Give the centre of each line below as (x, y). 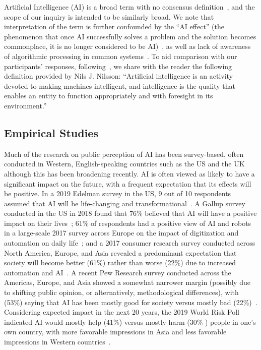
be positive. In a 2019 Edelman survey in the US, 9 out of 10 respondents (118, 193)
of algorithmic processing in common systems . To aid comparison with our (121, 56)
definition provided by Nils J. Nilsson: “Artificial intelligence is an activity (119, 76)
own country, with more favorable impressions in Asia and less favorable (115, 332)
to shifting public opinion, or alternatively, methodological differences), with (121, 292)
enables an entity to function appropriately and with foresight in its (109, 96)
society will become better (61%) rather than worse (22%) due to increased (120, 262)
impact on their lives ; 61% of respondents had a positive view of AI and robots (128, 223)
